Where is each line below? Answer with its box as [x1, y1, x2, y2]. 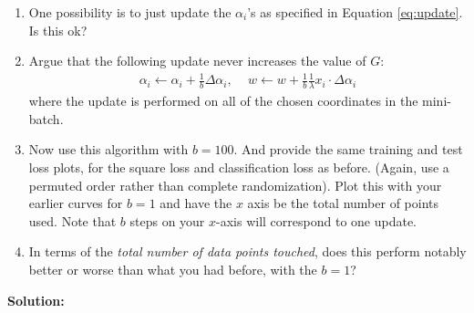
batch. [28, 109, 64, 128]
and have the [160, 193, 232, 213]
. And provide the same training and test [233, 140, 463, 159]
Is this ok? [28, 20, 88, 39]
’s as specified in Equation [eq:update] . [247, 3, 463, 21]
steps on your [129, 211, 205, 230]
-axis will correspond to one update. [216, 211, 417, 230]
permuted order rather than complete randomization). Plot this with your [28, 175, 442, 194]
